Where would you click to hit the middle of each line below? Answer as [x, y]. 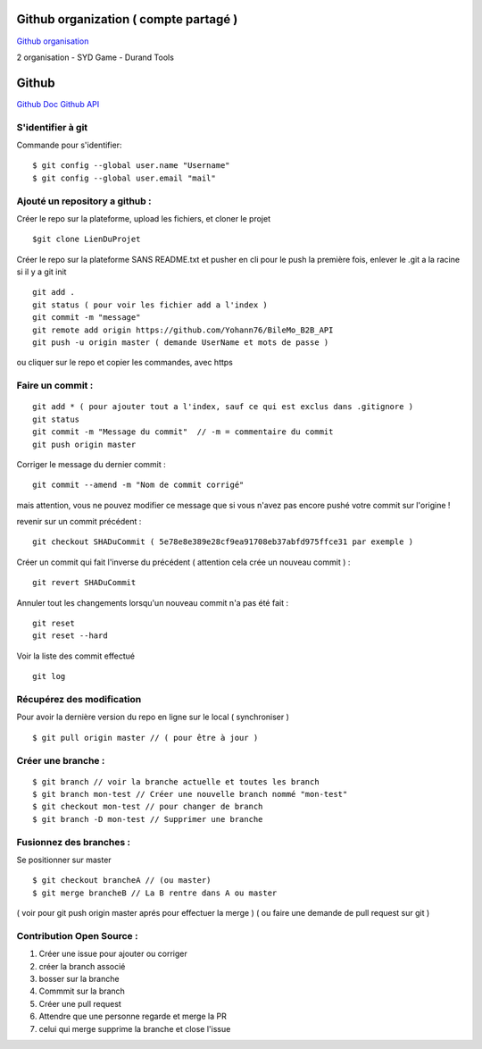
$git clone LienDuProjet [87, 239]
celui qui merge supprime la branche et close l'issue [135, 1028]
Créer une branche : [61, 760]
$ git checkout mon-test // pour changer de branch [148, 807]
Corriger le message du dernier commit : [91, 464]
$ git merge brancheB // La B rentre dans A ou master [155, 893]
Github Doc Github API [58, 104]
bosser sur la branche [79, 979]
